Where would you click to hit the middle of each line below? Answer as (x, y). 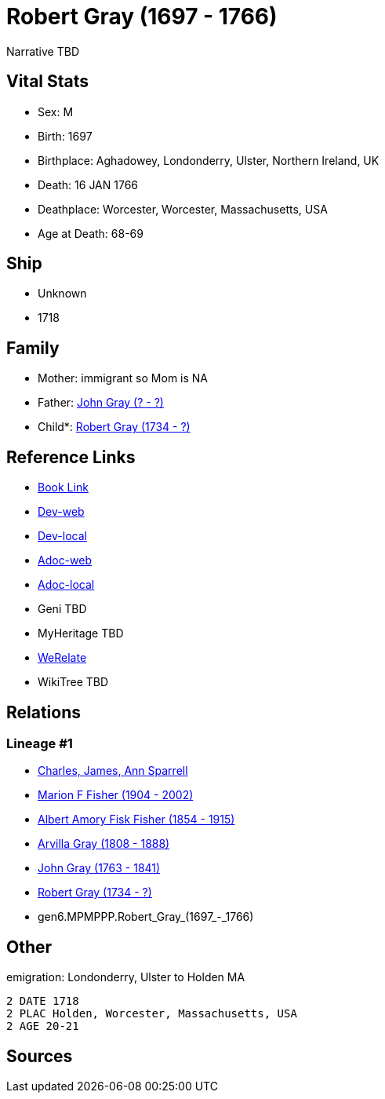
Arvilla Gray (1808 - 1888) (104, 844)
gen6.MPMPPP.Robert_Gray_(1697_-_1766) (146, 917)
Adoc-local (66, 585)
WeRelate (62, 658)
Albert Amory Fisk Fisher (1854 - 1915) (136, 820)
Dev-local (62, 536)
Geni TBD (62, 609)
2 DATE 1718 (43, 1001)
